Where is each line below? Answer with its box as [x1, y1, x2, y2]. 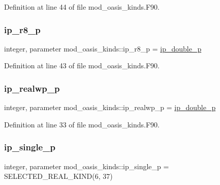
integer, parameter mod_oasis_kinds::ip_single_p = [4, 161, 169, 171]
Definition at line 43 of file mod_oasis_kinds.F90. [4, 60, 160, 71]
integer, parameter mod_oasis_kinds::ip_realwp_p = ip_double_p [4, 102, 216, 113]
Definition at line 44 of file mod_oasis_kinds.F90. [4, 2, 160, 12]
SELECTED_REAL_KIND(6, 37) [4, 171, 113, 181]
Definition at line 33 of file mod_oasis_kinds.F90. [4, 119, 160, 129]
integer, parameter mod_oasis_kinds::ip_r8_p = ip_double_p [4, 43, 202, 54]
